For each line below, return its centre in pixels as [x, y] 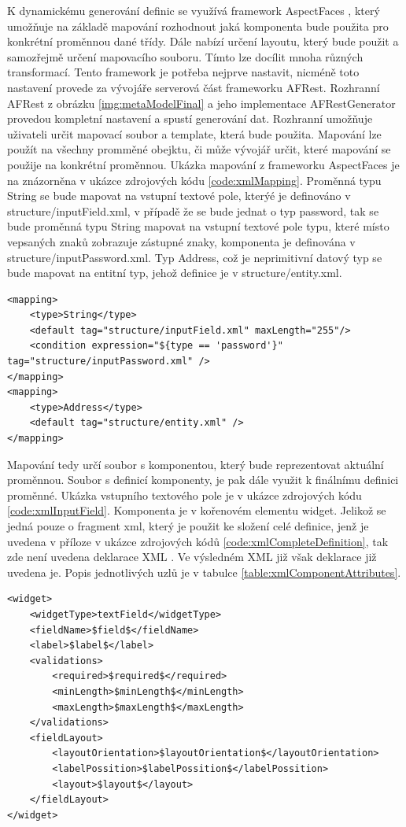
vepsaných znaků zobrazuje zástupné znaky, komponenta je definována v [181, 241]
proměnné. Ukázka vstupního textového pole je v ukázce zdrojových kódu [185, 495]
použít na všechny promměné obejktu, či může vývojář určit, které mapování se [199, 149]
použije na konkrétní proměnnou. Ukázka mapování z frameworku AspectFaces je [203, 164]
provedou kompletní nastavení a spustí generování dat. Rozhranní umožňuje [190, 118]
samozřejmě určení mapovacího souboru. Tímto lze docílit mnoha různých [185, 56]
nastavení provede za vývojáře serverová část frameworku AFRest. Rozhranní [194, 87]
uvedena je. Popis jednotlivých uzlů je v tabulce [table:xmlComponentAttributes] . [204, 572]
